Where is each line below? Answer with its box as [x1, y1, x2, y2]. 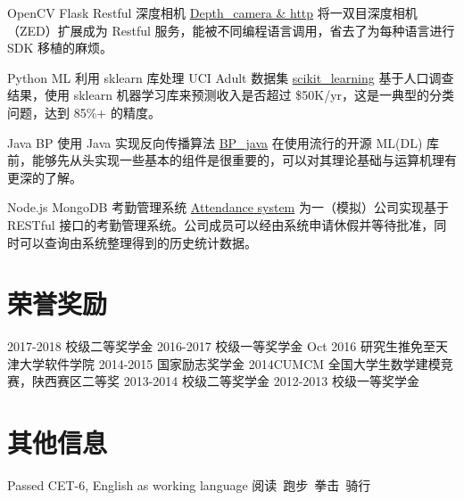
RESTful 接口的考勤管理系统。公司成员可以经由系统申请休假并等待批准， [7, 215, 435, 234]
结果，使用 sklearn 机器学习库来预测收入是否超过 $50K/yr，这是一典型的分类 [7, 86, 455, 104]
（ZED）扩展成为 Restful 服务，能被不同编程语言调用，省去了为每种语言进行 [7, 20, 455, 39]
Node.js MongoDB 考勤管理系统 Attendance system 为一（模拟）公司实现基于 [7, 198, 449, 217]
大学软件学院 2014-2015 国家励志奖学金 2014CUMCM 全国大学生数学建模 [19, 354, 441, 373]
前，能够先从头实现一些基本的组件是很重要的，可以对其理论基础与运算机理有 [7, 151, 457, 169]
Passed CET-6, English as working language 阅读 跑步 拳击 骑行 [7, 476, 371, 495]
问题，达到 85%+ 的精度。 [7, 102, 161, 121]
